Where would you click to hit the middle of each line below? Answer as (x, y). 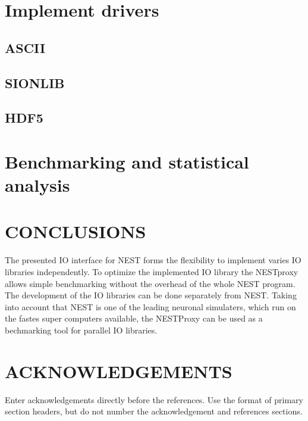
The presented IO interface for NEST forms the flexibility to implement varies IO (153, 260)
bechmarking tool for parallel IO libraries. (81, 330)
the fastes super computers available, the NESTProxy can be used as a (134, 318)
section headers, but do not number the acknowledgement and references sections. (154, 411)
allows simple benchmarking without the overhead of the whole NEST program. (150, 283)
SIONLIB (35, 82)
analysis (37, 185)
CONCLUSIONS (76, 231)
